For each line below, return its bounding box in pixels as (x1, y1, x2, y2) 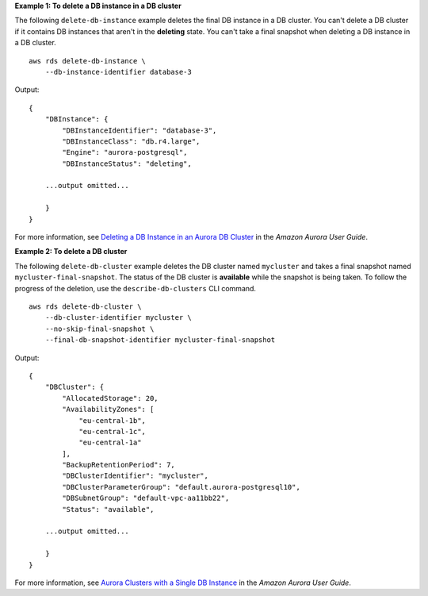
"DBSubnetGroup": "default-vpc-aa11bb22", (62, 494, 230, 503)
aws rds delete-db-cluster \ (29, 302, 142, 311)
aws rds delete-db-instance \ (29, 56, 147, 65)
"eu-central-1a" (78, 438, 142, 448)
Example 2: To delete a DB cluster (14, 247, 128, 256)
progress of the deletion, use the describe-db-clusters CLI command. (14, 283, 257, 293)
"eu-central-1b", (78, 416, 147, 425)
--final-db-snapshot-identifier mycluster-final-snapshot (44, 336, 276, 344)
